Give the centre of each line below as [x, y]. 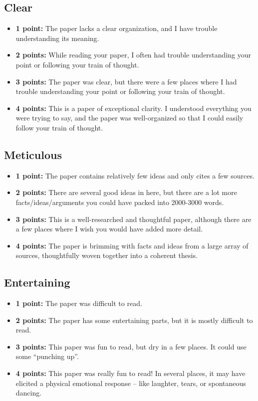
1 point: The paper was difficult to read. [79, 303]
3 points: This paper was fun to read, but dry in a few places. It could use [131, 346]
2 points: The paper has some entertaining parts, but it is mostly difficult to [134, 320]
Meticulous [33, 154]
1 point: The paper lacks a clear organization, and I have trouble [117, 28]
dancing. [29, 393]
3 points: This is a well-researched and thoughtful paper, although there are [133, 219]
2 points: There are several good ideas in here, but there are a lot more [126, 192]
